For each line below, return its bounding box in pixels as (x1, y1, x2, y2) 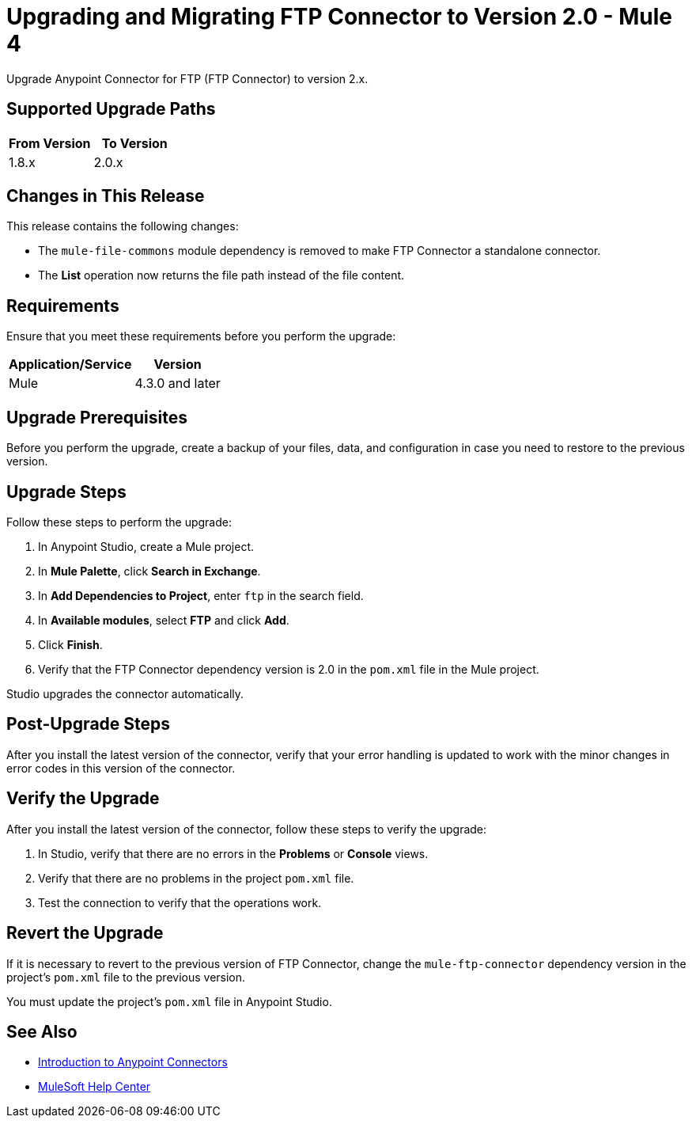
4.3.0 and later (134, 375, 221, 392)
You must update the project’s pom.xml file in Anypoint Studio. (6, 994, 332, 1008)
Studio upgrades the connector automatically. (6, 686, 244, 701)
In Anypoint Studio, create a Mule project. (38, 539, 254, 553)
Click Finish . (38, 637, 103, 651)
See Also (6, 1021, 78, 1042)
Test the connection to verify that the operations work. (38, 895, 322, 909)
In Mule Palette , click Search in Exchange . (38, 564, 261, 578)
